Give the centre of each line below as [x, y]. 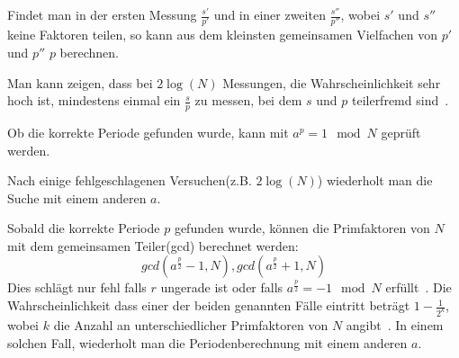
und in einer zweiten [270, 14]
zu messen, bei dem [248, 100]
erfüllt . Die [418, 287]
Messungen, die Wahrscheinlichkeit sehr [332, 82]
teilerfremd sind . [400, 100]
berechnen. [89, 52]
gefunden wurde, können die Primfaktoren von [302, 228]
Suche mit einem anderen [77, 197]
